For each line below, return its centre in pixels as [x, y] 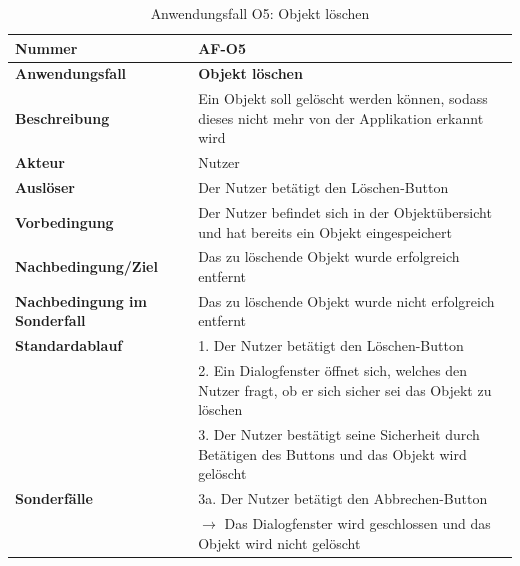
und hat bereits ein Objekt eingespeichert [325, 231]
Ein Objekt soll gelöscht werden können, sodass [343, 98]
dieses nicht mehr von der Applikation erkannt [341, 117]
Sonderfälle [54, 498]
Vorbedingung [64, 221]
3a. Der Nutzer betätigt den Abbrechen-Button [343, 498]
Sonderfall [50, 320]
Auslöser [45, 187]
